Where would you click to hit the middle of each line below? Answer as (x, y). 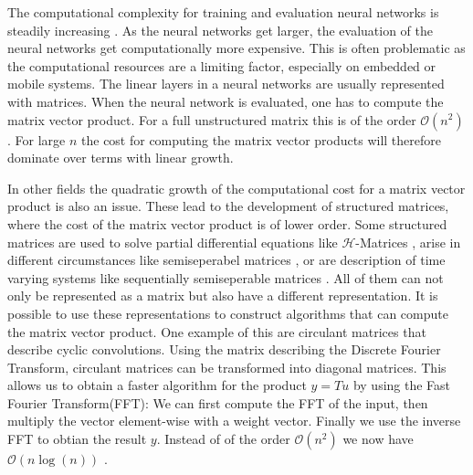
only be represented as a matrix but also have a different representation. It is (223, 296)
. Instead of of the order (223, 439)
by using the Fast (402, 385)
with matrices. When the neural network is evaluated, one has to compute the (226, 101)
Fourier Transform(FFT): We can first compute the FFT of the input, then (218, 402)
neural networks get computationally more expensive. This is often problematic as (236, 48)
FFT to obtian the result (77, 439)
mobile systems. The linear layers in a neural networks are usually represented (226, 84)
